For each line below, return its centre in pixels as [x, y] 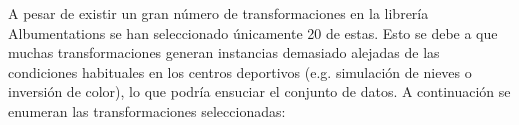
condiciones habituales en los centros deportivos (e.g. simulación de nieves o [240, 71]
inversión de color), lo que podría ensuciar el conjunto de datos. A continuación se [259, 91]
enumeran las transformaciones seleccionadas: [147, 110]
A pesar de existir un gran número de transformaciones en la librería [218, 13]
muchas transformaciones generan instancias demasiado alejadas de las [224, 52]
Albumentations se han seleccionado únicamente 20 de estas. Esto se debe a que [253, 32]
